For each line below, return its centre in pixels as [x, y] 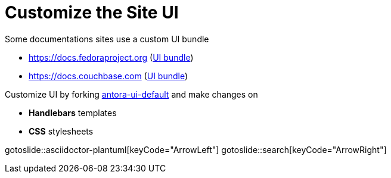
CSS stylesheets [61, 131]
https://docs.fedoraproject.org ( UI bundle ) [111, 57]
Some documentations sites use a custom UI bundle [107, 39]
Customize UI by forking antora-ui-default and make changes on [131, 94]
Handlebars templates [73, 113]
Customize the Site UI [92, 13]
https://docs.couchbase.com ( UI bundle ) [108, 76]
